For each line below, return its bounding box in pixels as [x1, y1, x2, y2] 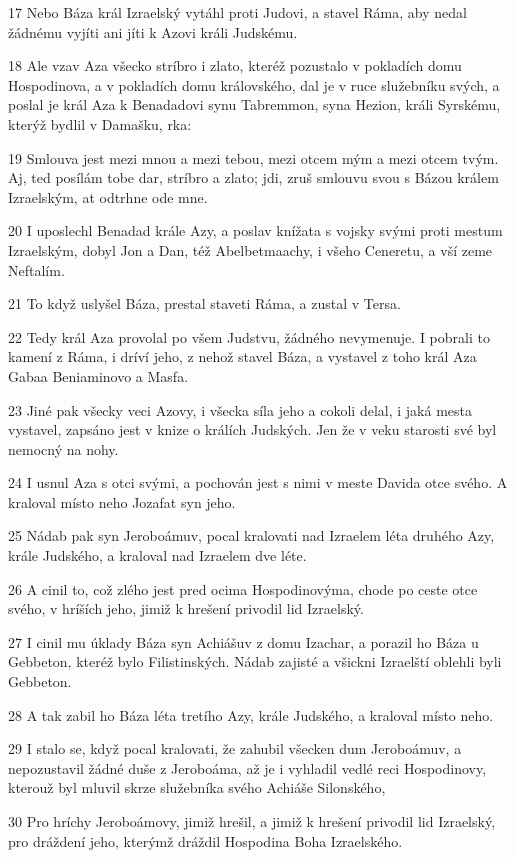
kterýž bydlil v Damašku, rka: [8, 113, 192, 134]
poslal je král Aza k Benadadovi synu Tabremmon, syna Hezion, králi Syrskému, [8, 94, 501, 115]
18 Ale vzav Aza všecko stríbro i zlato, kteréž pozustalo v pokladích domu [8, 55, 462, 76]
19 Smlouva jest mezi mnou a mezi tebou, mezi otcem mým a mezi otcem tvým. [8, 147, 499, 168]
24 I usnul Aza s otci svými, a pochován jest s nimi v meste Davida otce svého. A [8, 472, 508, 493]
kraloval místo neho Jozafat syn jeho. [8, 491, 236, 512]
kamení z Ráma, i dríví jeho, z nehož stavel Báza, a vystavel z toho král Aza [8, 346, 477, 367]
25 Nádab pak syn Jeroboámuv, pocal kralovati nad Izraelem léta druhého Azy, [8, 525, 495, 546]
